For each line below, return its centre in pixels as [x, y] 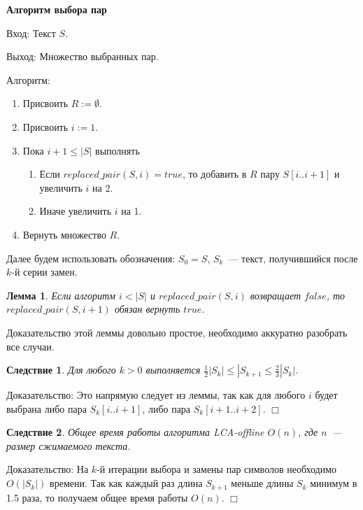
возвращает [276, 295]
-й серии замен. [44, 272]
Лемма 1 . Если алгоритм [61, 295]
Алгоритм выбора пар [57, 9]
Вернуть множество [64, 234]
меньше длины [262, 483]
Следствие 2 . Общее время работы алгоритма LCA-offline [135, 432]
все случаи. [30, 346]
